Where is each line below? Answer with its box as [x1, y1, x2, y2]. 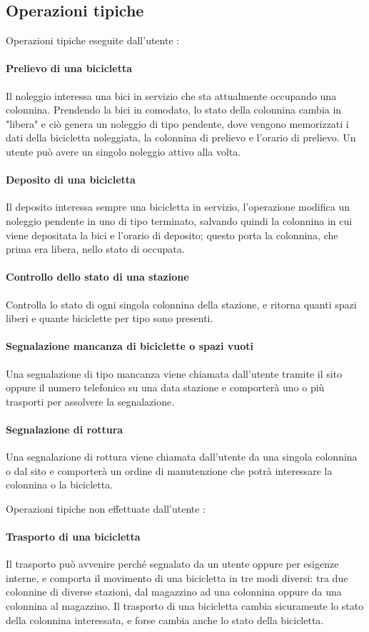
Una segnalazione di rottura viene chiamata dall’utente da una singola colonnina [6, 449, 358, 464]
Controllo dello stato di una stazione [6, 269, 189, 284]
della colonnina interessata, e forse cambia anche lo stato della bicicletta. [6, 612, 324, 627]
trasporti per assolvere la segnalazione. [6, 393, 175, 408]
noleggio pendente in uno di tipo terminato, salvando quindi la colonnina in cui [6, 213, 353, 228]
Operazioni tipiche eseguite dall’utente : [6, 33, 180, 48]
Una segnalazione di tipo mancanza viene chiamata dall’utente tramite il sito [6, 366, 343, 381]
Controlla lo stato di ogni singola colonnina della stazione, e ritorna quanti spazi [6, 296, 357, 311]
